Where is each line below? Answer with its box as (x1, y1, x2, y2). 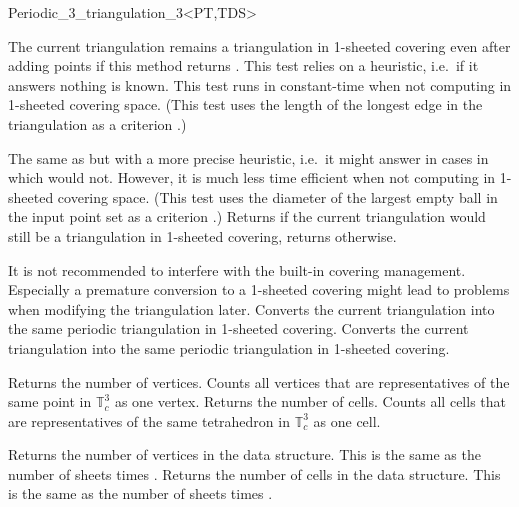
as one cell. (313, 410, 381, 431)
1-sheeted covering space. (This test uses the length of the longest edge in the (8, 94, 483, 115)
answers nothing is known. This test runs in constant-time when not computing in (8, 74, 512, 95)
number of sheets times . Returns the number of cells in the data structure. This (8, 463, 501, 484)
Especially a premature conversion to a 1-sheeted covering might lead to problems (8, 279, 510, 300)
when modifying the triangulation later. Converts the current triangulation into (8, 298, 495, 319)
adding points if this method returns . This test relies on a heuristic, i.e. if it (8, 55, 479, 76)
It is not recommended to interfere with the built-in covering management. (8, 259, 466, 280)
